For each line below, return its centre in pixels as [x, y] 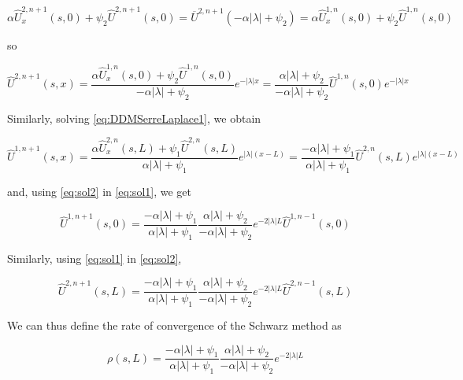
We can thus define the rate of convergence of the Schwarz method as [174, 325]
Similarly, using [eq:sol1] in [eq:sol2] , [94, 258]
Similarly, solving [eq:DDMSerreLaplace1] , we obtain [134, 118]
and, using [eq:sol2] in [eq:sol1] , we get [99, 191]
